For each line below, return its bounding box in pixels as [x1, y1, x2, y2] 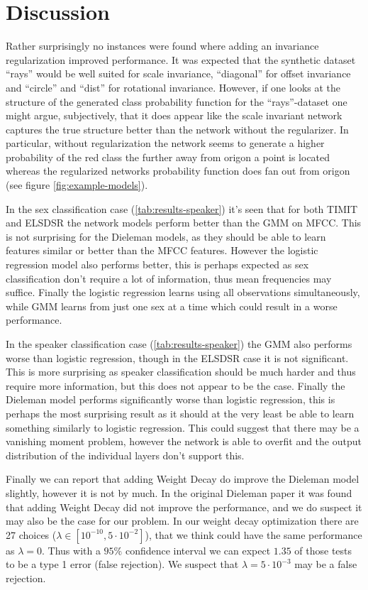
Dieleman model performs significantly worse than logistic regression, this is [6, 392, 335, 407]
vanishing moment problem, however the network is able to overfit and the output [6, 434, 362, 449]
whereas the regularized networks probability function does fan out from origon [6, 163, 350, 178]
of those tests [294, 542, 352, 557]
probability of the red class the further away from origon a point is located [6, 149, 330, 164]
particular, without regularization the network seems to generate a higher [6, 136, 325, 151]
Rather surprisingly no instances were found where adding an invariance [6, 38, 319, 53]
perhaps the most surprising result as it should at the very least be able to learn [6, 405, 355, 420]
